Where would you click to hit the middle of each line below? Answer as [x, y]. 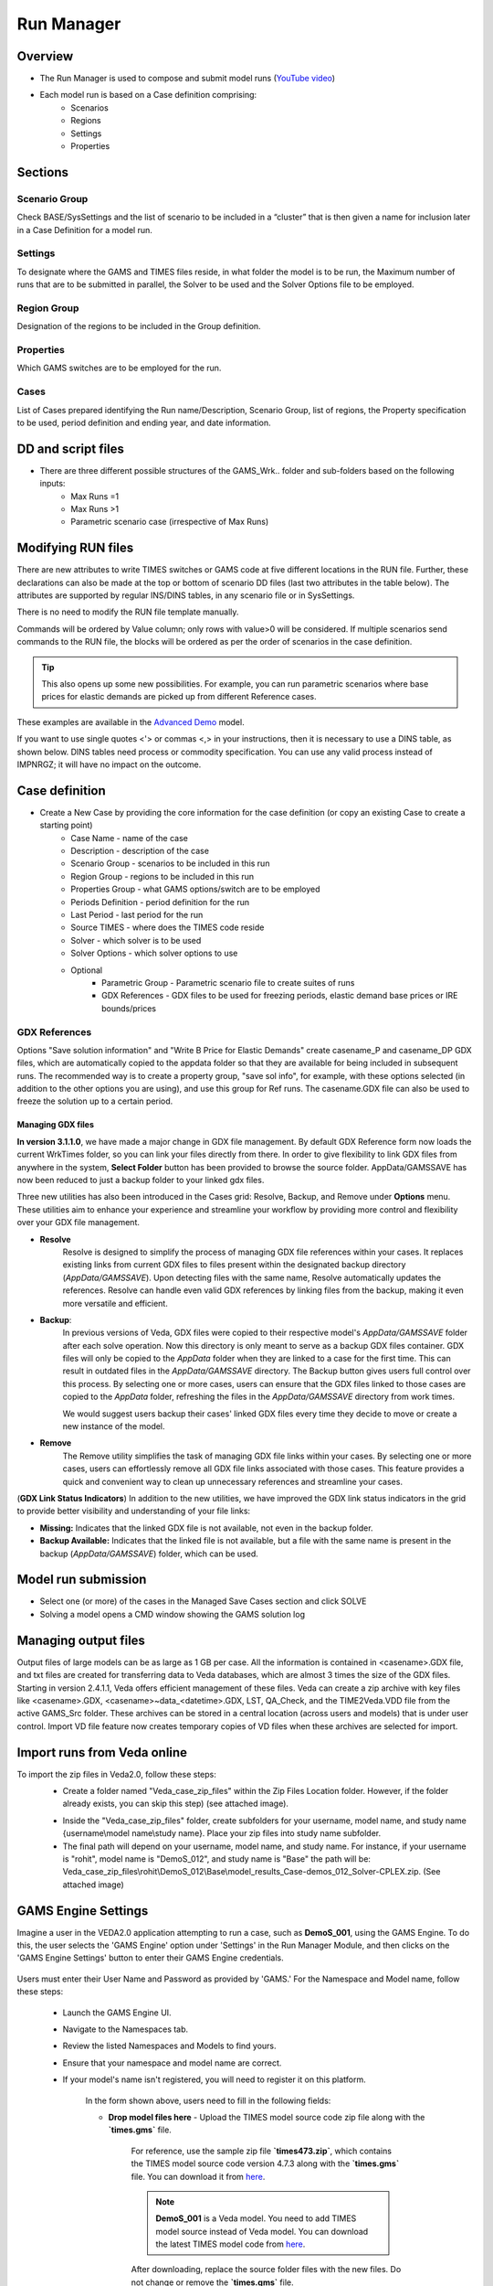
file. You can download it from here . [198, 2176]
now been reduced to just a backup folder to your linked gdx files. [141, 1180]
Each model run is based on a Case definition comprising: [148, 95]
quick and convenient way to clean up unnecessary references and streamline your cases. [233, 1481]
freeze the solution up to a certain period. [95, 1101]
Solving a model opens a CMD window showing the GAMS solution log [173, 1614]
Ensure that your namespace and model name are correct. [172, 2063]
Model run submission [82, 1580]
